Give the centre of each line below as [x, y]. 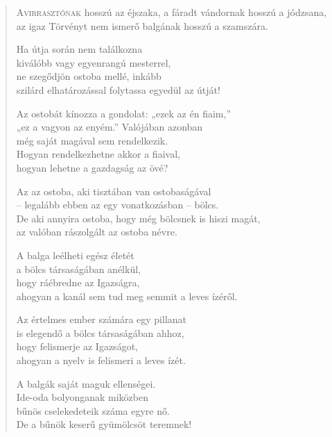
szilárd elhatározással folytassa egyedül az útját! [118, 89]
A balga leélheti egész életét [75, 255]
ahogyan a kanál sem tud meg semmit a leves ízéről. [127, 296]
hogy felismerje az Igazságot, [77, 346]
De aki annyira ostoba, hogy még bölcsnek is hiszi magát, [138, 218]
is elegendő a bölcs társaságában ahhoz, [100, 332]
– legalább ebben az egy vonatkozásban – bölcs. [117, 205]
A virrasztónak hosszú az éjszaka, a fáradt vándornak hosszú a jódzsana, [172, 12]
